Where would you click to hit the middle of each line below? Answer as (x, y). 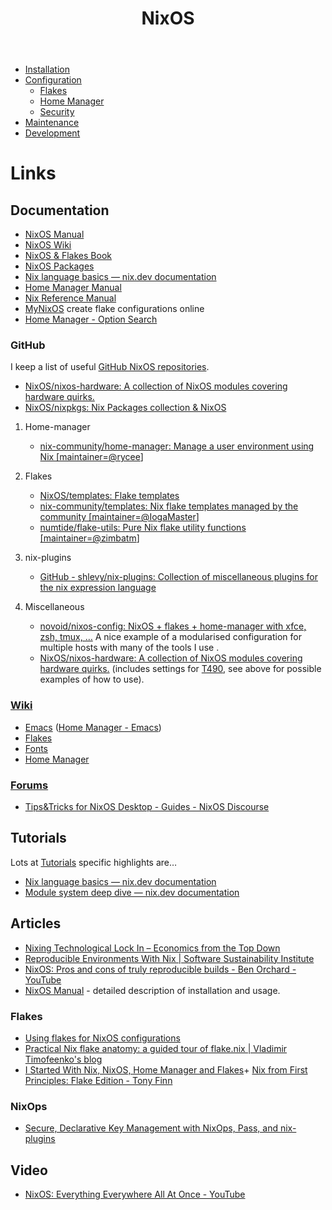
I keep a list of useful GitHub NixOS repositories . (110, 367)
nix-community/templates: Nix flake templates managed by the (169, 506)
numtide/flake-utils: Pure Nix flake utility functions (143, 528)
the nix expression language (98, 588)
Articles (36, 923)
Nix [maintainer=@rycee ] (91, 457)
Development (52, 133)
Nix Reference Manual (70, 298)
